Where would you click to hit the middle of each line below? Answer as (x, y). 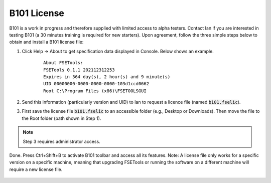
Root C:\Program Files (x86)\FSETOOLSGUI (95, 91)
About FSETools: (63, 63)
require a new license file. (36, 169)
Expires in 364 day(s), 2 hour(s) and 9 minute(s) (107, 77)
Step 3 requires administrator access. (61, 141)
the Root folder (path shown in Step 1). (61, 118)
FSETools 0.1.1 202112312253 (79, 70)
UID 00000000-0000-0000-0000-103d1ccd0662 (96, 84)
